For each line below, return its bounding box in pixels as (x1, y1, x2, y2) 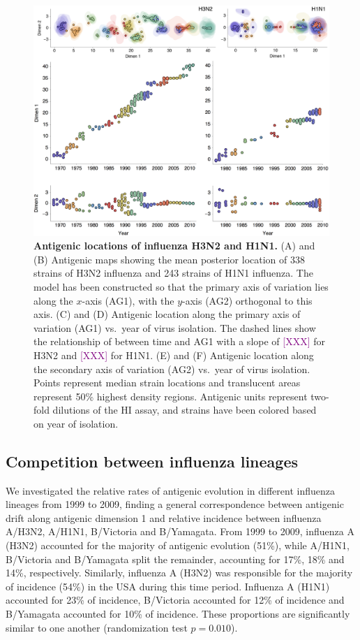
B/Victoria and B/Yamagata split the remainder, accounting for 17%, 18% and (6, 551, 345, 566)
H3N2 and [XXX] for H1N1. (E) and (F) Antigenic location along (33, 347, 314, 362)
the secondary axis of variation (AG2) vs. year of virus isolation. (33, 361, 310, 376)
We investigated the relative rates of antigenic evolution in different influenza (6, 483, 335, 497)
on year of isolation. (33, 416, 119, 430)
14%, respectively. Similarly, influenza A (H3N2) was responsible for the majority (6, 565, 353, 580)
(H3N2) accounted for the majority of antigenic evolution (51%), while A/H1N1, (6, 538, 350, 553)
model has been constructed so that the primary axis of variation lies (33, 279, 329, 293)
